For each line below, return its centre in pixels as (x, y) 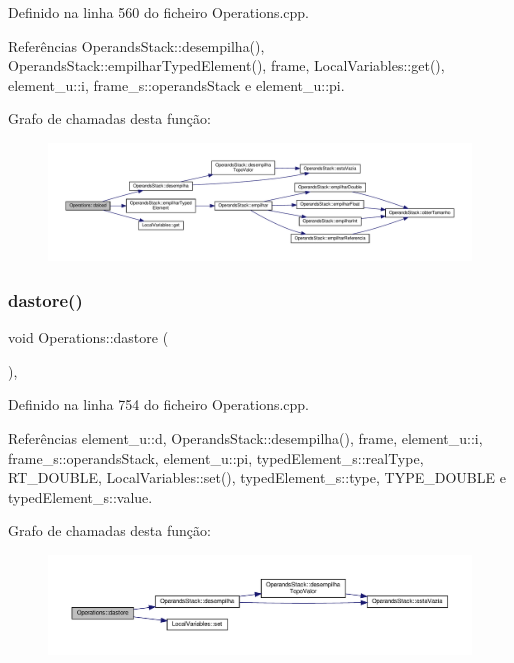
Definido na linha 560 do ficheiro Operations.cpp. (159, 12)
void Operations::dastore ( (88, 337)
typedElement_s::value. (80, 496)
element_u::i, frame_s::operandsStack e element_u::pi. (176, 84)
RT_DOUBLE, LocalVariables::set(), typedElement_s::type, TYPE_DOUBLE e (257, 477)
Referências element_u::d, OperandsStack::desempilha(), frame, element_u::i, (245, 437)
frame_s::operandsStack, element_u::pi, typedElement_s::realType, (216, 457)
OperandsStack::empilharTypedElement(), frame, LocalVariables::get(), (226, 65)
